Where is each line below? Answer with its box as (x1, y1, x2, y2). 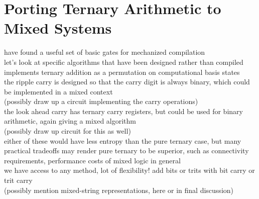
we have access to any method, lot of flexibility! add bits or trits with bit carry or (4, 165, 255, 175)
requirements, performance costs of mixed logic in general (4, 155, 181, 165)
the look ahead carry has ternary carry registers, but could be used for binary (4, 106, 243, 116)
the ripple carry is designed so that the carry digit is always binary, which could (4, 76, 250, 87)
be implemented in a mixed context (4, 86, 113, 96)
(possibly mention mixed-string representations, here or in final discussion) (4, 184, 234, 195)
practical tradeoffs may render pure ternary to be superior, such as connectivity (4, 145, 249, 156)
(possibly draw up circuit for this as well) (4, 126, 131, 136)
